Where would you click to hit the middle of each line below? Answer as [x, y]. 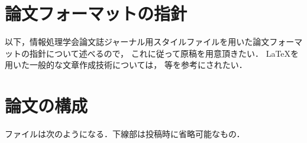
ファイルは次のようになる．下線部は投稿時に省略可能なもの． [125, 134]
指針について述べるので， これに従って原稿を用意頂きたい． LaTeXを [164, 53]
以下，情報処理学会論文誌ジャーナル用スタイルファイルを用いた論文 [137, 42]
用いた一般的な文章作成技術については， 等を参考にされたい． [126, 65]
